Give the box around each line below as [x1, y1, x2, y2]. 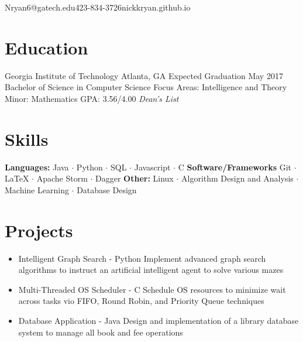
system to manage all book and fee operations [18, 326, 183, 338]
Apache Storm [36, 172, 88, 184]
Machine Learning [5, 183, 69, 196]
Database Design [77, 183, 137, 196]
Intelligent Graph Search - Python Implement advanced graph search [18, 252, 266, 264]
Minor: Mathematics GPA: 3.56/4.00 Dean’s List [5, 92, 179, 104]
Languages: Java [5, 160, 69, 173]
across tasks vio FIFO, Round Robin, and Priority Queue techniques [18, 295, 264, 307]
